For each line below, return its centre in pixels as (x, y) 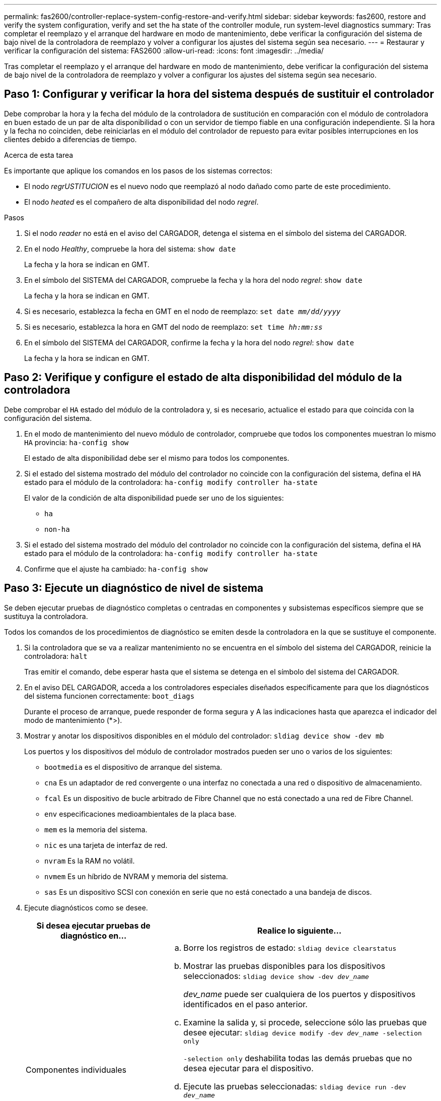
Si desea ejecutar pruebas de (93, 925)
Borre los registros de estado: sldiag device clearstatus (290, 947)
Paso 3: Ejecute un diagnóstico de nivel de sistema (134, 588)
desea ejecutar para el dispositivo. (248, 1068)
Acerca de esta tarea (39, 155)
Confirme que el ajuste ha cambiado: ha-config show (116, 569)
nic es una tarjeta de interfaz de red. (106, 845)
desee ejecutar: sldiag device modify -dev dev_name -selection (303, 1032)
